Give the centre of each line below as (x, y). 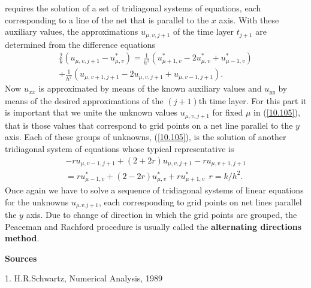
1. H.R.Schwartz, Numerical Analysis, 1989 (84, 278)
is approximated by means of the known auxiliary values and (150, 88)
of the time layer (203, 31)
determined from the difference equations (80, 44)
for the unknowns (37, 201)
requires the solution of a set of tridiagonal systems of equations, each (133, 8)
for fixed (228, 112)
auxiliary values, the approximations (72, 31)
